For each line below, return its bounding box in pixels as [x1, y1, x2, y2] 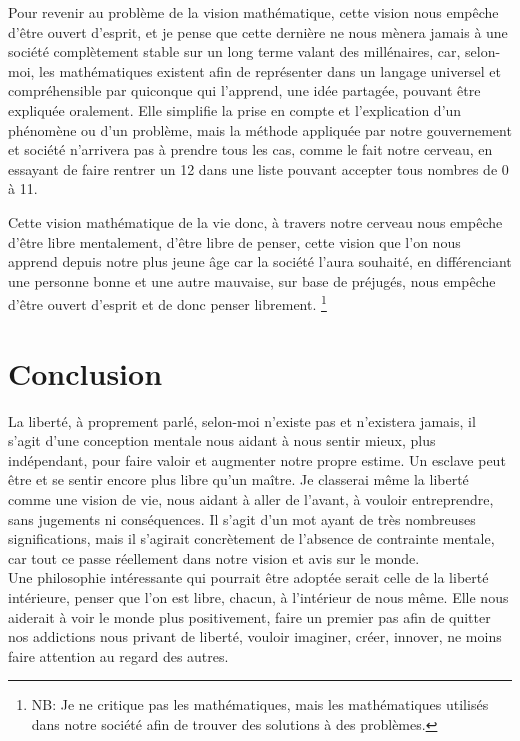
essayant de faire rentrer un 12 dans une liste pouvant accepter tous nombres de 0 [8, 158, 509, 179]
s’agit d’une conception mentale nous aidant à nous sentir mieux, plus [8, 430, 436, 451]
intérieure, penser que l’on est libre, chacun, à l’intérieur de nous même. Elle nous [8, 587, 509, 608]
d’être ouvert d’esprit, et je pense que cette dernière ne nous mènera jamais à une [8, 21, 508, 42]
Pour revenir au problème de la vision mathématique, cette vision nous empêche [8, 2, 499, 22]
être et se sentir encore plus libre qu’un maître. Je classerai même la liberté [8, 469, 469, 490]
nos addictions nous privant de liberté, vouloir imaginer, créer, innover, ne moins [8, 626, 502, 647]
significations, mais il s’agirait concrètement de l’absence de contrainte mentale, [8, 528, 495, 549]
